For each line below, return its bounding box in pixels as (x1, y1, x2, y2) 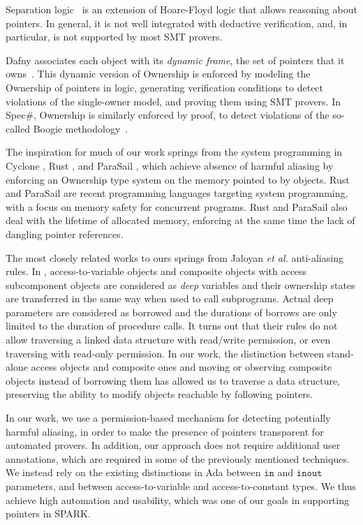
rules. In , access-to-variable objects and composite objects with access (6, 264, 307, 279)
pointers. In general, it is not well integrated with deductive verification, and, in (6, 15, 348, 30)
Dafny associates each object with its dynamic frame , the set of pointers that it (6, 52, 345, 67)
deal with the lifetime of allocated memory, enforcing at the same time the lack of (6, 213, 355, 228)
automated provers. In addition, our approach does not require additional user (6, 438, 341, 452)
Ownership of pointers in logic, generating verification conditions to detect (6, 80, 324, 94)
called (6, 121, 30, 135)
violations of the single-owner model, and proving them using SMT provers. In (6, 94, 341, 108)
